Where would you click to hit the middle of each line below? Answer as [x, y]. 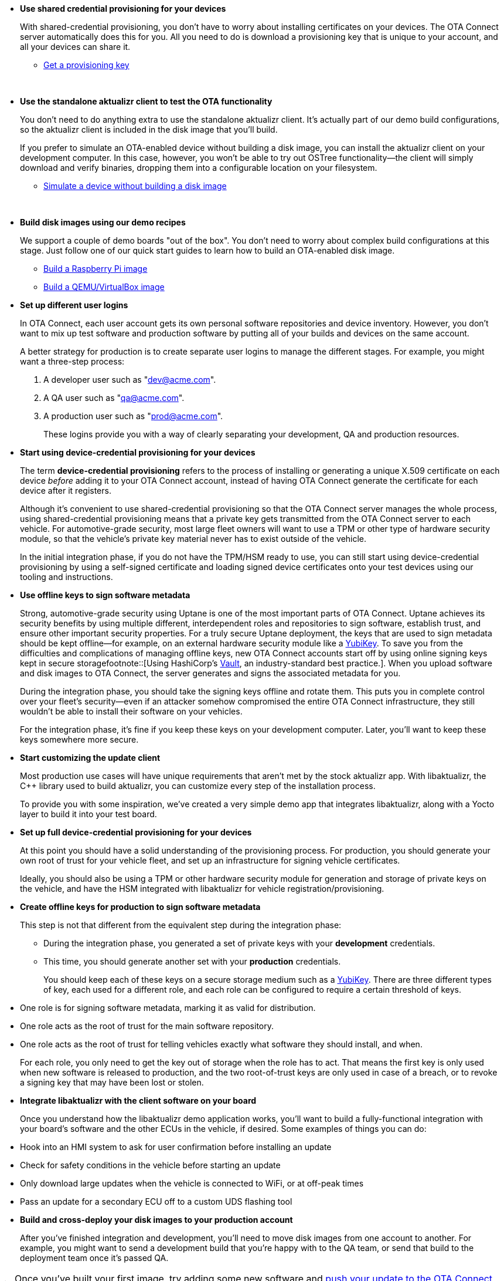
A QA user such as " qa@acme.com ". [114, 398]
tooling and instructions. [67, 577]
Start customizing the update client [90, 758]
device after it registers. [66, 491]
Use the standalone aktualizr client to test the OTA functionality [146, 101]
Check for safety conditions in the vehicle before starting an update [150, 1165]
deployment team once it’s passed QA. [94, 1258]
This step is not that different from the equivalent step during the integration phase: [181, 925]
